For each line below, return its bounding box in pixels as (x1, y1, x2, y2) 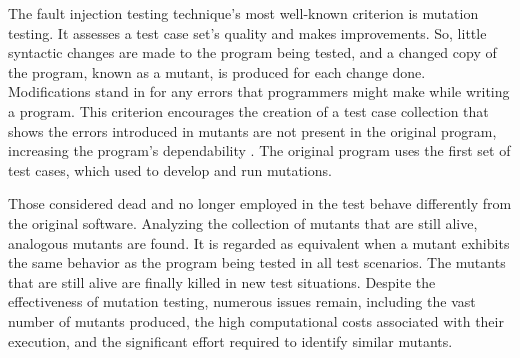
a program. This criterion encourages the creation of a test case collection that (8, 100, 489, 121)
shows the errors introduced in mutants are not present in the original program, (8, 120, 497, 141)
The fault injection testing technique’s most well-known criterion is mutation (8, 3, 479, 23)
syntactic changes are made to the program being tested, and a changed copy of (8, 42, 497, 63)
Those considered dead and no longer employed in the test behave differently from (8, 193, 512, 214)
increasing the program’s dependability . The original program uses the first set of (8, 140, 511, 161)
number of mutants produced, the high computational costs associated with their (8, 310, 504, 331)
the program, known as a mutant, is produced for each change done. (8, 61, 426, 82)
